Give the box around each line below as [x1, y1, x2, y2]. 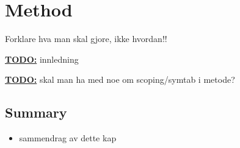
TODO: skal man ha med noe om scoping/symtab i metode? [5, 73, 235, 86]
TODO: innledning [5, 52, 79, 65]
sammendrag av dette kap [19, 132, 117, 144]
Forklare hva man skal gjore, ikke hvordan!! [5, 32, 167, 45]
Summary [5, 103, 67, 122]
